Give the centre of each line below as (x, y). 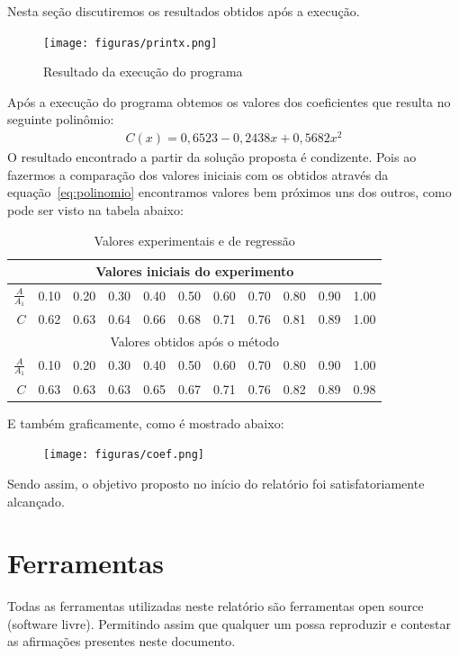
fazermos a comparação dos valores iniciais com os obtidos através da (198, 174)
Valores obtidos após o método (195, 341)
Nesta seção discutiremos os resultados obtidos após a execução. (184, 11)
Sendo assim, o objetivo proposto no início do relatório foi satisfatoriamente (216, 483)
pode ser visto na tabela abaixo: (95, 209)
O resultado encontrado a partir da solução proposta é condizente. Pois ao (212, 157)
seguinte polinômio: (61, 119)
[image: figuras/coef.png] (124, 455)
